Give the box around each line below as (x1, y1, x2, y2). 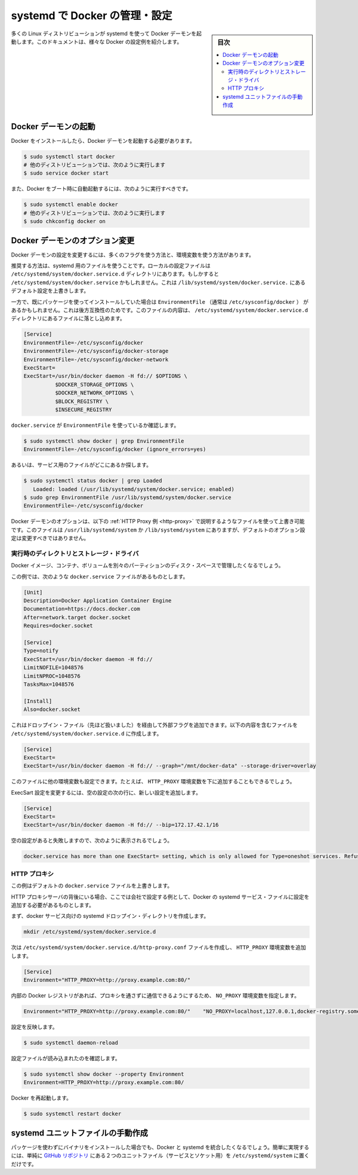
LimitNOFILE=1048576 (23, 664, 84, 671)
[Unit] (23, 589, 43, 596)
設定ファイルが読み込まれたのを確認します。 (11, 1054, 121, 1061)
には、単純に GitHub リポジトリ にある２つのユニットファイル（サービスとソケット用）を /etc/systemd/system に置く (11, 1152, 310, 1159)
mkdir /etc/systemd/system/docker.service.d (23, 929, 156, 935)
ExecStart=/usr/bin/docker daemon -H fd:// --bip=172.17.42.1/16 (23, 822, 219, 828)
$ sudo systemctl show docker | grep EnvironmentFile (23, 437, 184, 444)
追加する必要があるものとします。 (11, 901, 95, 908)
